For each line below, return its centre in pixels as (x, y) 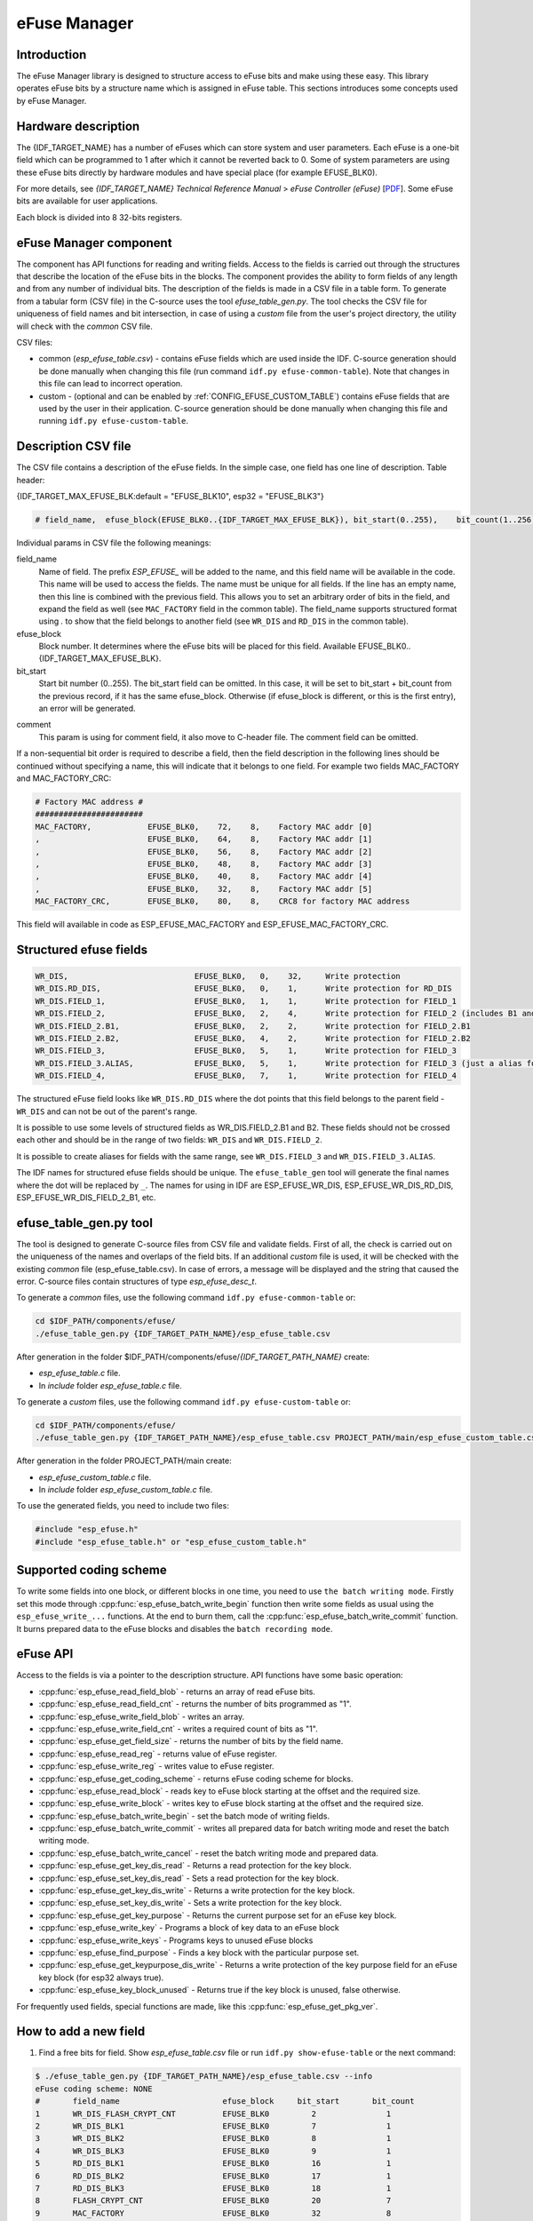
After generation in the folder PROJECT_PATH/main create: (124, 1461)
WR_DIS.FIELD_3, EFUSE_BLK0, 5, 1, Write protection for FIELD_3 (246, 1051)
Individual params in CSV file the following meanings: (114, 543)
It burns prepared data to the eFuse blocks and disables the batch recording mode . (175, 1628)
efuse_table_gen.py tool (84, 1223)
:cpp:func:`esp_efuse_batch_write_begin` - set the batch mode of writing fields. (184, 1816)
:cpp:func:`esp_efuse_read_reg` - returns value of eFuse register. (158, 1754)
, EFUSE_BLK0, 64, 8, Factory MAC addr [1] (204, 839)
